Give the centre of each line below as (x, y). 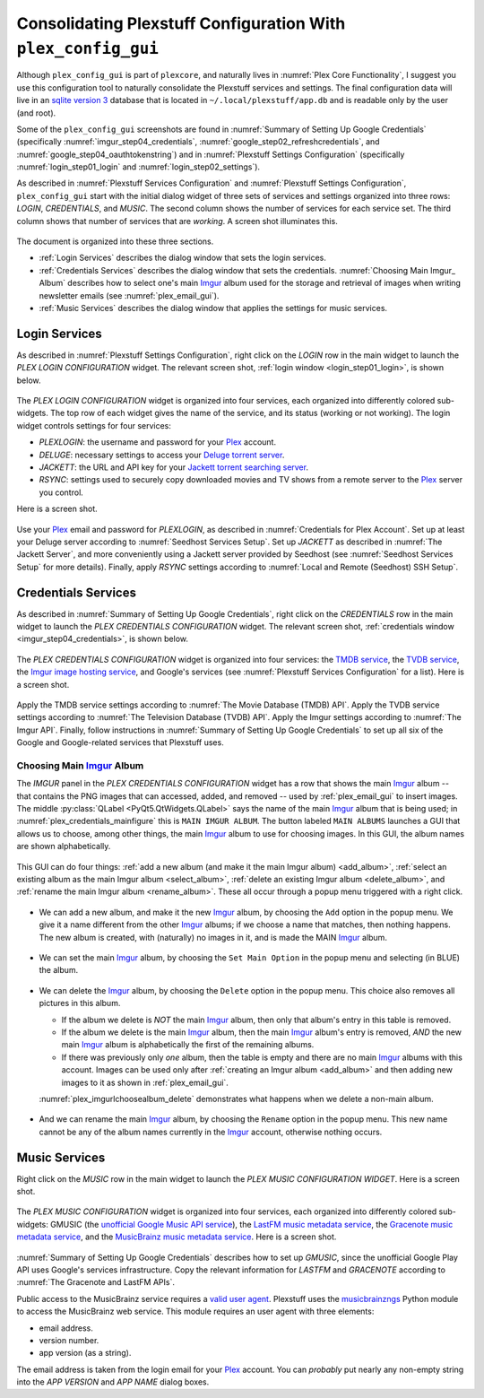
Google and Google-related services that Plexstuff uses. (120, 742)
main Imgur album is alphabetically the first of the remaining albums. (188, 1045)
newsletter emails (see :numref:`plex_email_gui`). (129, 295)
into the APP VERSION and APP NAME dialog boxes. (113, 1382)
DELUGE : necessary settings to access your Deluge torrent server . (162, 455)
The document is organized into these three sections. (115, 241)
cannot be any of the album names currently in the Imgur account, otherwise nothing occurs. (211, 1132)
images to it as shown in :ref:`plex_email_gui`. (145, 1082)
